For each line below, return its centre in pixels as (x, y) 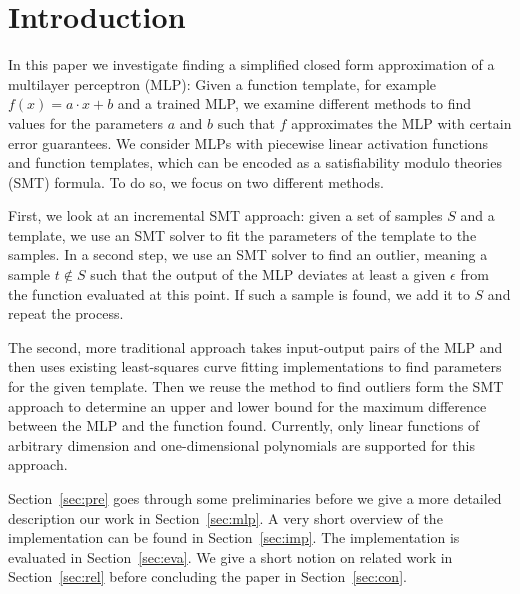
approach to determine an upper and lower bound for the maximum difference (247, 405)
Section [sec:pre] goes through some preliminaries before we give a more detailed (255, 498)
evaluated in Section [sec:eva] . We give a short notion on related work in (230, 556)
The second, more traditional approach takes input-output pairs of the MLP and (255, 346)
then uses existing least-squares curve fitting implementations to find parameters (255, 366)
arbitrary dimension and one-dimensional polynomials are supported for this (241, 444)
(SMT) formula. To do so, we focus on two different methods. (196, 181)
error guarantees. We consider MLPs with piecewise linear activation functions (248, 142)
